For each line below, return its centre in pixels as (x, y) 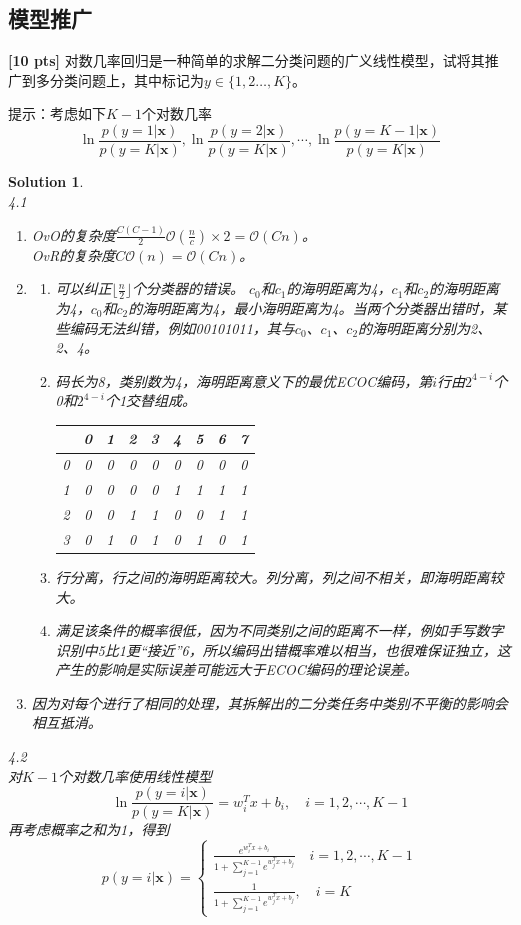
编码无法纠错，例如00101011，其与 (182, 327)
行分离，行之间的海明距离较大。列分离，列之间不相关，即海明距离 (272, 576)
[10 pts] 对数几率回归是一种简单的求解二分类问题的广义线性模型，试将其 (246, 60)
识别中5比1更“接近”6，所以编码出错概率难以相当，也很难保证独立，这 (283, 649)
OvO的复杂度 (73, 234)
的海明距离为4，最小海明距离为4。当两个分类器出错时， (310, 307)
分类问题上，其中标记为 (126, 79)
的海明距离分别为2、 (425, 327)
